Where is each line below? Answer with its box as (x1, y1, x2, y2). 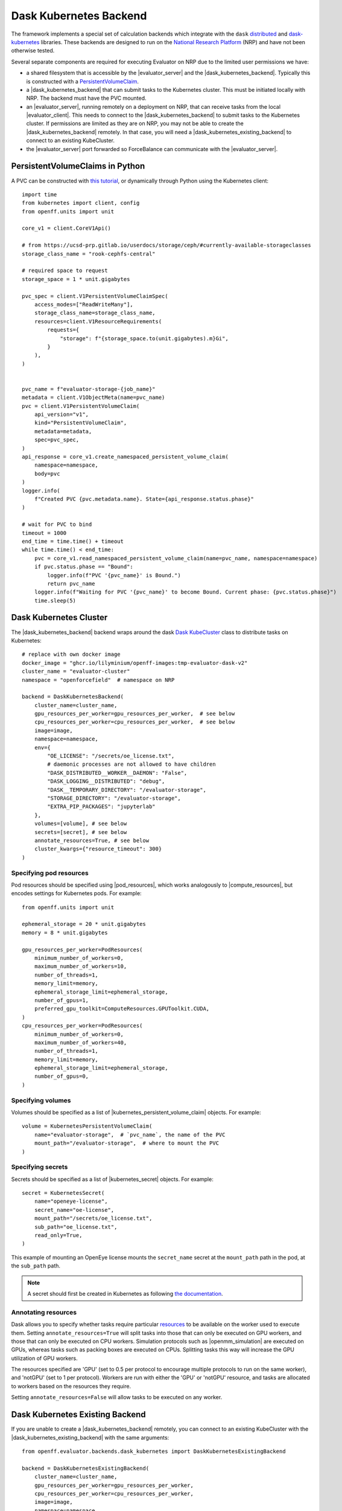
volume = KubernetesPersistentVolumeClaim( (22, 1123, 153, 1130)
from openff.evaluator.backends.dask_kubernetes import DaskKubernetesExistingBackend (22, 1448, 286, 1455)
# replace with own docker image (22, 651, 121, 658)
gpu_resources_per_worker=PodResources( (22, 946, 143, 953)
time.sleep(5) (34, 597, 77, 604)
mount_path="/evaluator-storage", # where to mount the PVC (34, 1140, 220, 1147)
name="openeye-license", (34, 1198, 108, 1205)
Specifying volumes (11, 1096, 72, 1104)
